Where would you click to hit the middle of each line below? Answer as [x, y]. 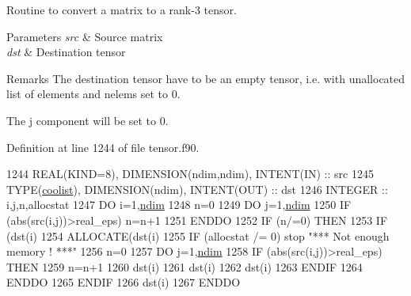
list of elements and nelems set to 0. [93, 94]
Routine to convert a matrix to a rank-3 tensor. [122, 9]
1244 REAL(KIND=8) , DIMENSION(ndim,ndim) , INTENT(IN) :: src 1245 [190, 174]
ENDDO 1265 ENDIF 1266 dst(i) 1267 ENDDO [124, 282]
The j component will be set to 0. [88, 120]
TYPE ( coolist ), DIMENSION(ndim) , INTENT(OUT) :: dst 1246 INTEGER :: [197, 189]
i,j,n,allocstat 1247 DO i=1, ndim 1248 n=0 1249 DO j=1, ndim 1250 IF [179, 205]
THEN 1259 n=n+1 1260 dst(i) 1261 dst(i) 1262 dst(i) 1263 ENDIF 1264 [185, 266]
